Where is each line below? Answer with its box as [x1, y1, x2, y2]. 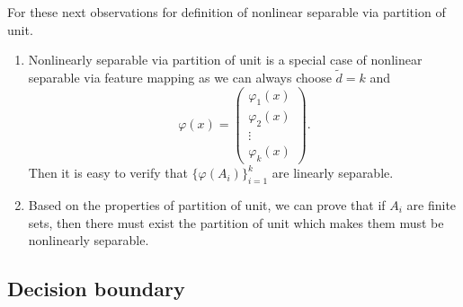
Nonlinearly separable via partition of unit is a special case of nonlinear [28, 50, 423, 69]
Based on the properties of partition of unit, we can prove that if [28, 195, 386, 214]
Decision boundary [7, 275, 185, 303]
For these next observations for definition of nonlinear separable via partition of [7, 3, 446, 21]
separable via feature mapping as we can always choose [28, 68, 332, 86]
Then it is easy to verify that [28, 163, 188, 182]
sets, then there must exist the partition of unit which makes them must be [28, 213, 444, 232]
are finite [406, 195, 457, 214]
